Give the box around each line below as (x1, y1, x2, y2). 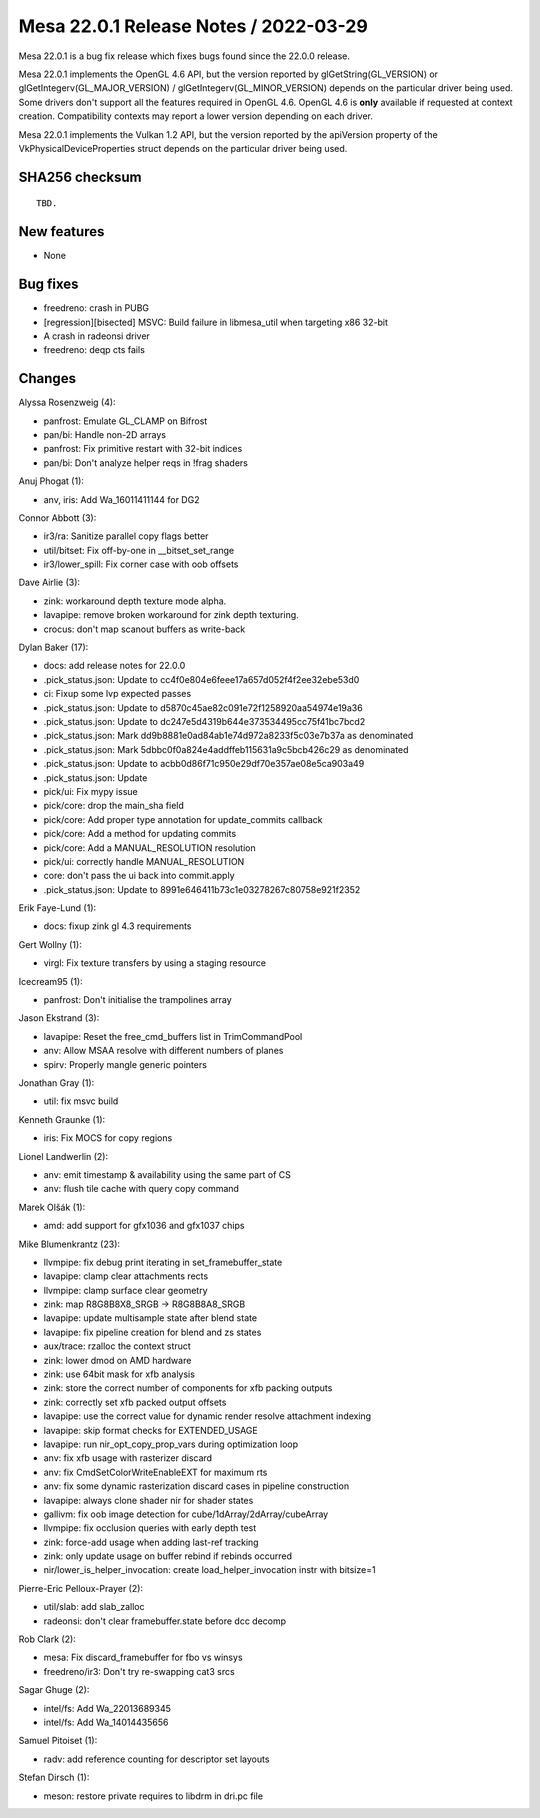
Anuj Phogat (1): (18, 475, 85, 487)
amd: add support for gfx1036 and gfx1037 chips (43, 1220, 245, 1232)
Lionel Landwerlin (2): (18, 1150, 109, 1162)
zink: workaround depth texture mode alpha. (43, 595, 227, 607)
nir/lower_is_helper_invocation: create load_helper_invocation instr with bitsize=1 (43, 1564, 376, 1576)
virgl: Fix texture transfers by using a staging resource (43, 957, 267, 969)
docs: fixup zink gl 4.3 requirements (43, 920, 192, 932)
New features (18, 223, 105, 240)
